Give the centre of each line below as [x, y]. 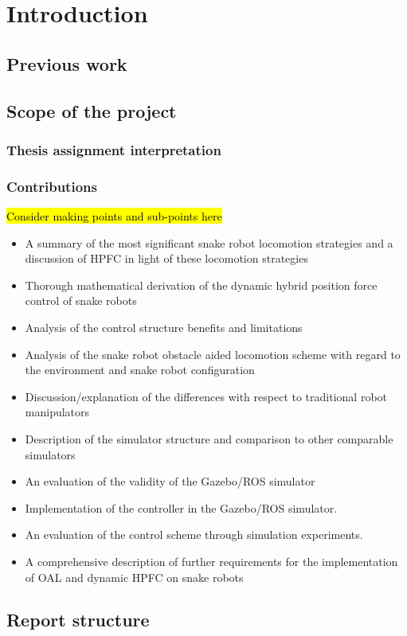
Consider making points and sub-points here [114, 216]
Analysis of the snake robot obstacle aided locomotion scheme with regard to [213, 354]
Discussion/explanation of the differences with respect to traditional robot [206, 396]
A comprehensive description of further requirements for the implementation [211, 561]
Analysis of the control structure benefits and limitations [164, 327]
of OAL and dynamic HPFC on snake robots [134, 577]
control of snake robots [81, 300]
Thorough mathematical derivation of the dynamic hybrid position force [201, 285]
